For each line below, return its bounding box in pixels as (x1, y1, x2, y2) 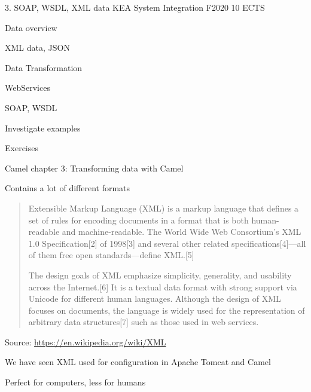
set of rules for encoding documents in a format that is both (28, 213, 249, 226)
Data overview (5, 21, 57, 33)
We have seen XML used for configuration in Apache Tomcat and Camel (5, 356, 271, 368)
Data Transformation (5, 61, 83, 73)
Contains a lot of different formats (5, 182, 130, 194)
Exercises (5, 142, 38, 154)
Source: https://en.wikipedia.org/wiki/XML (5, 335, 166, 348)
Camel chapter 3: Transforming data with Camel (5, 161, 184, 174)
